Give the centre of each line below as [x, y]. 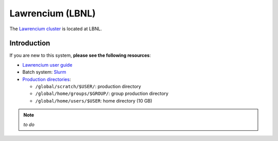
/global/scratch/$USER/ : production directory [88, 87]
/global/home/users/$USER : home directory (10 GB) [94, 100]
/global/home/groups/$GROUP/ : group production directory [102, 94]
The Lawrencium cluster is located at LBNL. [56, 29]
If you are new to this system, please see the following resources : [80, 55]
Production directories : [47, 79]
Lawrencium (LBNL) [53, 13]
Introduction [30, 43]
